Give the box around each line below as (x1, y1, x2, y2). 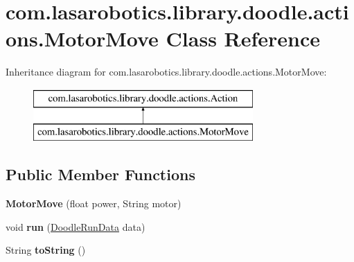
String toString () (6, 243, 86, 257)
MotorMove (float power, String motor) (6, 196, 182, 211)
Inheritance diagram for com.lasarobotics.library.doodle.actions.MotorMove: (6, 64, 327, 79)
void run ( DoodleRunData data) (6, 219, 145, 234)
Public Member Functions (6, 164, 195, 185)
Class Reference (166, 24, 321, 53)
